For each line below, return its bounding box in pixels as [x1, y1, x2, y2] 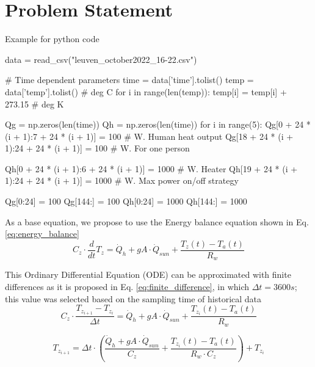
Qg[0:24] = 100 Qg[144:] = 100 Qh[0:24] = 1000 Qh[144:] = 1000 [5, 195, 247, 208]
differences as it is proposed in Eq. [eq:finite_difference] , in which [5, 280, 250, 293]
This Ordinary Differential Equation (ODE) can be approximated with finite [5, 268, 291, 281]
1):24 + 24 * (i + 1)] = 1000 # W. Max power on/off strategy [5, 174, 239, 187]
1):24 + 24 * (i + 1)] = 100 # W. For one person [5, 142, 190, 154]
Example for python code [5, 32, 100, 45]
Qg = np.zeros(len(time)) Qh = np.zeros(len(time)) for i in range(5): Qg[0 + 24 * [5, 118, 311, 131]
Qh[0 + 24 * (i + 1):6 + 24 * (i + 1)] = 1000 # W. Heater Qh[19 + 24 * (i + [5, 162, 298, 175]
